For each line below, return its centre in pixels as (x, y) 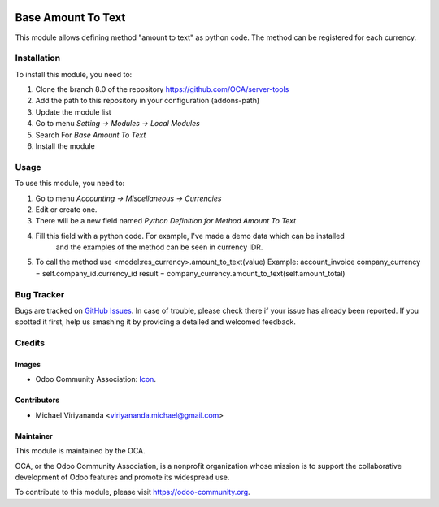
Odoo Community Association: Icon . (96, 379)
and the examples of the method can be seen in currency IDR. (159, 247)
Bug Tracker (40, 294)
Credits (30, 343)
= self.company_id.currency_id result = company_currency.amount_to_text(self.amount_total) (190, 273)
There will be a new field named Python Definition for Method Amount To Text (166, 221)
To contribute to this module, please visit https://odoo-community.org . (133, 492)
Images (28, 364)
